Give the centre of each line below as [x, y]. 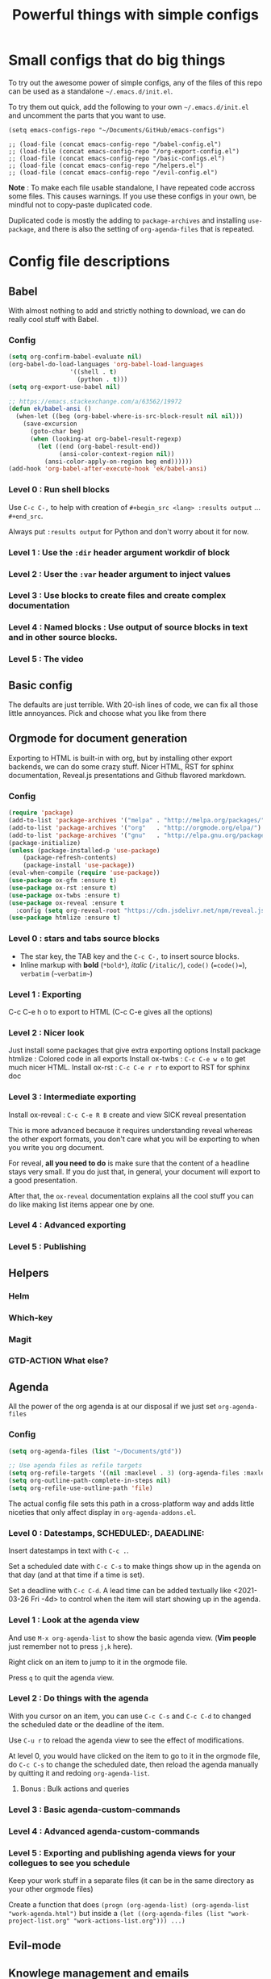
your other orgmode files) [51, 1889]
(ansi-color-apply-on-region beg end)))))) [119, 462]
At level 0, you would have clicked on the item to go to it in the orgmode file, [134, 1755]
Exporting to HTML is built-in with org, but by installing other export [120, 758]
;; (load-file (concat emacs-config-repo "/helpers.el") [106, 165]
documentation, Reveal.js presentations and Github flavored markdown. [127, 775]
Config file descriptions [89, 262]
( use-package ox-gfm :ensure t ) [63, 881]
